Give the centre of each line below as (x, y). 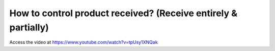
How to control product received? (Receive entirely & (123, 13)
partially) (29, 27)
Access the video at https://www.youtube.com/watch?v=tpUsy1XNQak (84, 42)
